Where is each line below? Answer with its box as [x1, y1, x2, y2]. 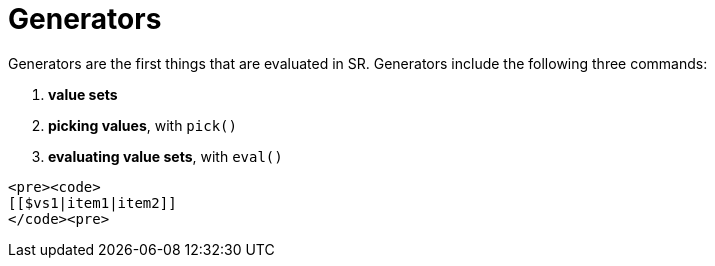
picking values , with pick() [48, 116, 237, 134]
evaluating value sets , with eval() [48, 147, 283, 165]
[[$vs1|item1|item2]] [8, 194, 177, 211]
